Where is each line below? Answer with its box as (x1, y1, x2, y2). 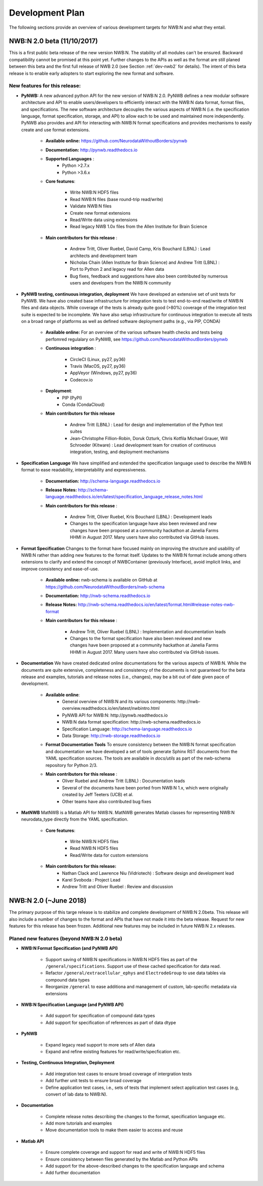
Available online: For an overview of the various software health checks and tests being (45, 329, 223, 335)
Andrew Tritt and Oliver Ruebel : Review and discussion (62, 884, 173, 890)
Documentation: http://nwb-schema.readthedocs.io (45, 593, 150, 599)
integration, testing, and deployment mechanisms (70, 449, 169, 455)
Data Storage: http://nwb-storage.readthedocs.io (62, 733, 161, 739)
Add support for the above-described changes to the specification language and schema (45, 1163, 225, 1169)
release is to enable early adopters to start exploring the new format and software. (9, 70, 175, 76)
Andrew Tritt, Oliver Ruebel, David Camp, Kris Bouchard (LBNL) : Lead (70, 246, 210, 252)
